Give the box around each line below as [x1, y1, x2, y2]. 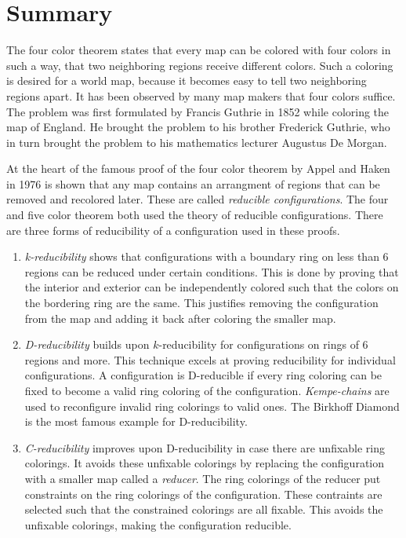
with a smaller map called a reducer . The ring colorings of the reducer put [24, 470, 381, 486]
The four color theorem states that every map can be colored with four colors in [6, 42, 391, 58]
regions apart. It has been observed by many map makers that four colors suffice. [6, 87, 396, 104]
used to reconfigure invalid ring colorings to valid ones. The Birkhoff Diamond [24, 397, 400, 414]
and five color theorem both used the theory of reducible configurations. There [6, 207, 383, 223]
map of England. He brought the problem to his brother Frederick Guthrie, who [6, 119, 390, 135]
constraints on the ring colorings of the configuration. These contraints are [24, 485, 382, 502]
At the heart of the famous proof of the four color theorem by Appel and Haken [6, 160, 390, 177]
